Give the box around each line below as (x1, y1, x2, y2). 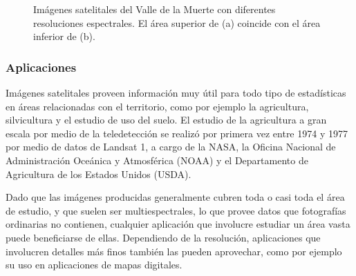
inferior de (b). (33, 29, 95, 43)
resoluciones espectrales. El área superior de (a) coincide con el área (33, 15, 321, 30)
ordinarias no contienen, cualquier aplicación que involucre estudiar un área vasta (6, 217, 350, 231)
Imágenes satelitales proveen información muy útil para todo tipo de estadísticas (6, 86, 346, 99)
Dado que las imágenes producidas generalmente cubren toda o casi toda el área (6, 190, 345, 204)
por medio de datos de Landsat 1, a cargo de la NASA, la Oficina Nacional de (6, 139, 336, 154)
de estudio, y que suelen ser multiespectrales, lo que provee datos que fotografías (6, 203, 346, 217)
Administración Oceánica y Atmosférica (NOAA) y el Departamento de (6, 152, 308, 167)
